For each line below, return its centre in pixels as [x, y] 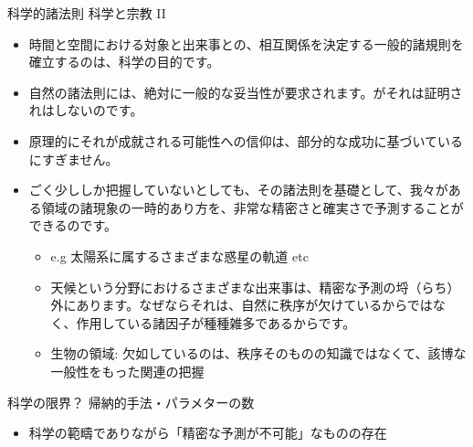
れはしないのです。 [86, 110]
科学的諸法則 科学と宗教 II [87, 13]
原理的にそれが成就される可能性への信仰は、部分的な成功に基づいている [246, 140]
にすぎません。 [74, 159]
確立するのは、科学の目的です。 [124, 62]
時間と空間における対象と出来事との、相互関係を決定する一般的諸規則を [246, 43]
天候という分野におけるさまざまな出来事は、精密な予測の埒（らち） [255, 287]
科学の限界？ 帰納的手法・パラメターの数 [131, 402]
